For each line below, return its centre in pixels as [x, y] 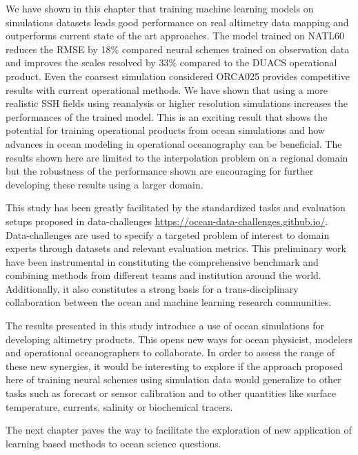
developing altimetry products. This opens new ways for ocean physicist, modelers [179, 339]
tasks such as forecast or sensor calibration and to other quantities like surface [171, 393]
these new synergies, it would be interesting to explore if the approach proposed [175, 366]
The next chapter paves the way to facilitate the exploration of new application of [179, 430]
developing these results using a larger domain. [105, 184]
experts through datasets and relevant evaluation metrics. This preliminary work [176, 248]
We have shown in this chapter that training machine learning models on [160, 8]
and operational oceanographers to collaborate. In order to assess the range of [170, 352]
